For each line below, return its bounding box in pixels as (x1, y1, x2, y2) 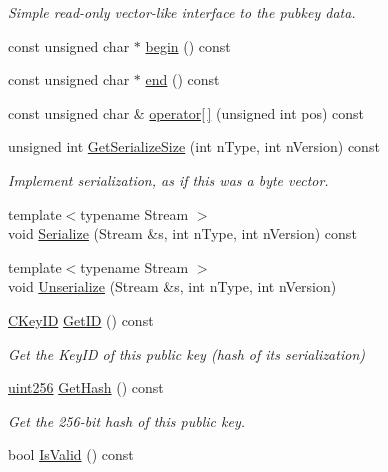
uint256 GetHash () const (8, 377, 164, 398)
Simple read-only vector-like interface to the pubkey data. (8, 2, 356, 22)
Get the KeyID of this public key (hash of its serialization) (8, 343, 365, 364)
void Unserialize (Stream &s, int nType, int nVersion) (8, 276, 337, 297)
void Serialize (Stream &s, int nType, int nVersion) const (8, 223, 357, 244)
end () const (145, 69, 220, 90)
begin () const (145, 35, 231, 56)
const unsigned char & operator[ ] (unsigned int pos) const (8, 102, 364, 123)
